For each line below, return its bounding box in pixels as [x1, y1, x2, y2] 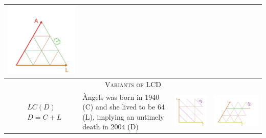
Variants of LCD [105, 78, 161, 89]
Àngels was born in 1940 [82, 91, 160, 102]
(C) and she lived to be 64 [82, 101, 165, 112]
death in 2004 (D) [82, 121, 139, 132]
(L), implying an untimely [82, 111, 164, 122]
